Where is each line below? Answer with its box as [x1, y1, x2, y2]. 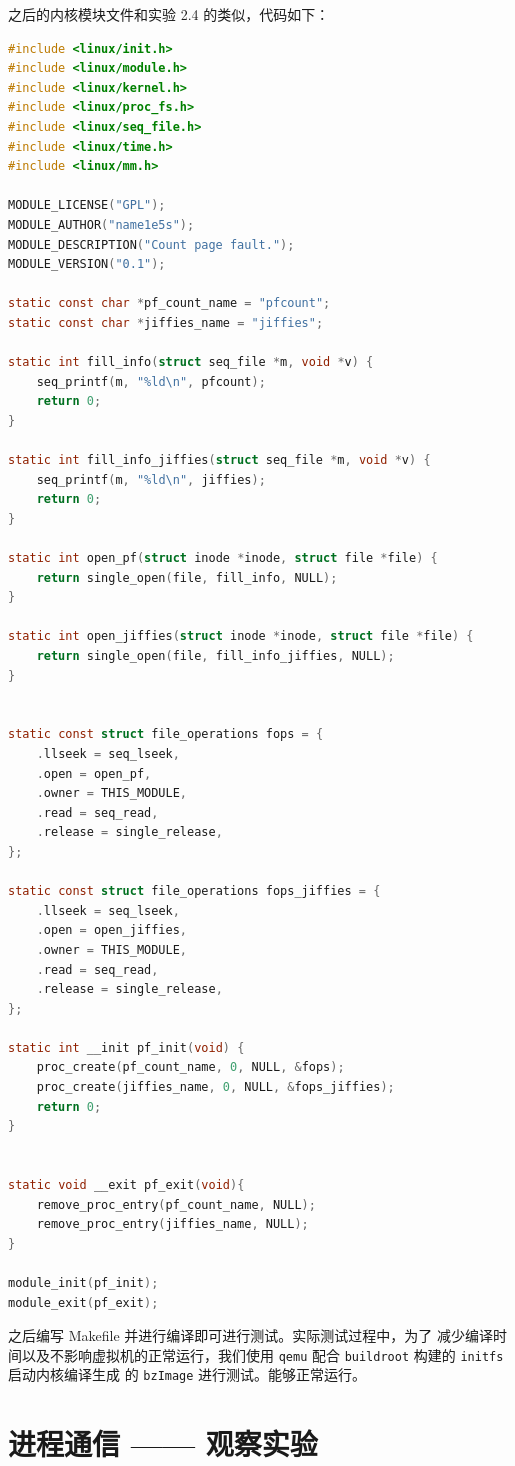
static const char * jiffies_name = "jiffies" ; [8, 315, 324, 330]
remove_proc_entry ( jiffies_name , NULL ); [36, 1217, 309, 1232]
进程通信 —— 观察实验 [8, 1423, 318, 1464]
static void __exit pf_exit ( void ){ [8, 1178, 245, 1193]
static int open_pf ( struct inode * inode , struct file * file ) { [8, 551, 438, 566]
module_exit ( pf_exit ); [8, 1295, 159, 1310]
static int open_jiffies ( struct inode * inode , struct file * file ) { [8, 629, 474, 644]
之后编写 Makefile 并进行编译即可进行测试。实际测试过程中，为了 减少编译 [8, 1325, 493, 1346]
